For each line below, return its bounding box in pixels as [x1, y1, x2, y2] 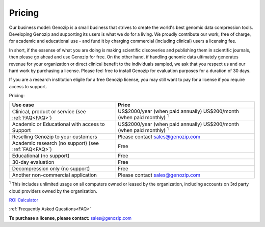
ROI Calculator [9, 197, 39, 203]
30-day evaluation [12, 159, 54, 166]
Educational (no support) [12, 152, 70, 159]
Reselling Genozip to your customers [12, 133, 98, 140]
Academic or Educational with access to [12, 121, 105, 127]
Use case [12, 101, 34, 108]
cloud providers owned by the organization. [9, 188, 98, 194]
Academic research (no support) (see [12, 140, 99, 147]
